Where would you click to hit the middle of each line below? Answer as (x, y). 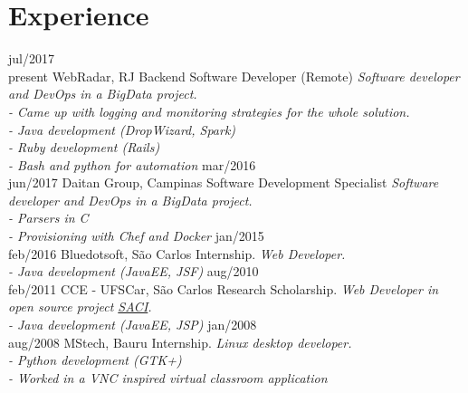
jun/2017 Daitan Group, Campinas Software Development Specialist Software (224, 182)
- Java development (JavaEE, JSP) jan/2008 (133, 325)
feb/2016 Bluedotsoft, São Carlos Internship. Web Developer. (177, 253)
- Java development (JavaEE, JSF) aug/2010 (134, 271)
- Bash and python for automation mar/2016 (132, 164)
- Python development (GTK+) (95, 360)
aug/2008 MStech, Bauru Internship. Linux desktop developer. (180, 342)
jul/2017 (31, 58)
